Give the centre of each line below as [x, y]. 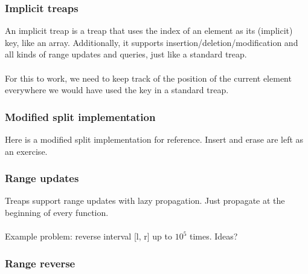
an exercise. [26, 151]
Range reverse [40, 263]
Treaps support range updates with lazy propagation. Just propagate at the [145, 201]
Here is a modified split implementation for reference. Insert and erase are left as [154, 139]
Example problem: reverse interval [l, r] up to [88, 236]
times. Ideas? [213, 236]
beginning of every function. [57, 212]
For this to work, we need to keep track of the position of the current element [148, 78]
